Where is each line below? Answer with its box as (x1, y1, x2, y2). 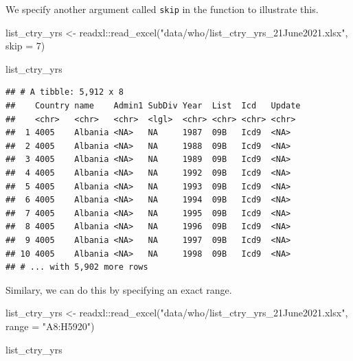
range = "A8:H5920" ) (5, 318, 95, 333)
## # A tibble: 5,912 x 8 (5, 87, 124, 97)
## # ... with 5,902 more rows (5, 262, 148, 272)
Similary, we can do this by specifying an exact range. (5, 282, 232, 296)
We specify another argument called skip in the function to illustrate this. (5, 2, 319, 16)
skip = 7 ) (5, 38, 45, 53)
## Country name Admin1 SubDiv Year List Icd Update (5, 101, 301, 111)
